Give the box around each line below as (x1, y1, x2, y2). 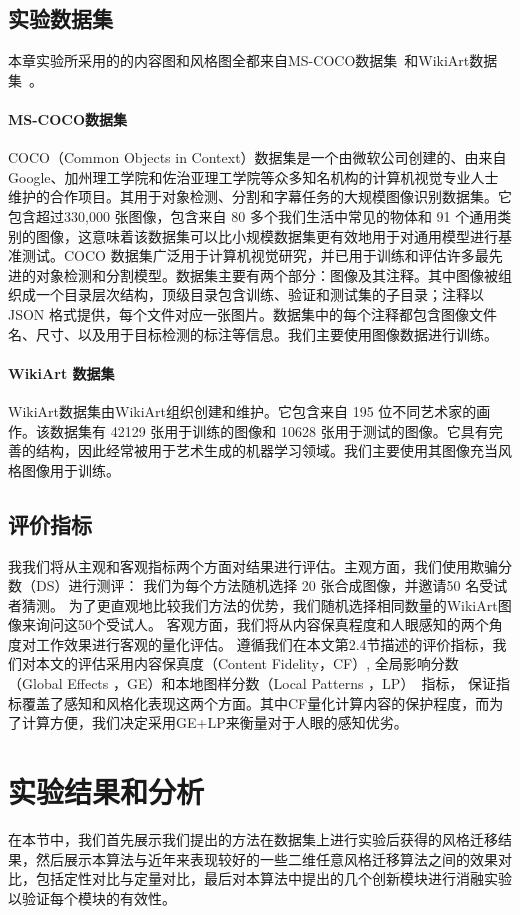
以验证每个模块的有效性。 (8, 887, 176, 908)
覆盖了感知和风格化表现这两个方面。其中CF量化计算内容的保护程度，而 (21, 692, 490, 713)
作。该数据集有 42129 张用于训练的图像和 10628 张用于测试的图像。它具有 (8, 420, 489, 441)
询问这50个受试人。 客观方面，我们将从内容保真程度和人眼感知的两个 (35, 614, 489, 635)
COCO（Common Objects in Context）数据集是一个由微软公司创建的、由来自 (8, 147, 507, 168)
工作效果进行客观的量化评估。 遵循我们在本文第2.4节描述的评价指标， (35, 633, 493, 654)
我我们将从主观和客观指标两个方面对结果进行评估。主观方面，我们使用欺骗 (8, 555, 498, 576)
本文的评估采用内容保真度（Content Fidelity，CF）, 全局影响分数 (35, 653, 459, 674)
